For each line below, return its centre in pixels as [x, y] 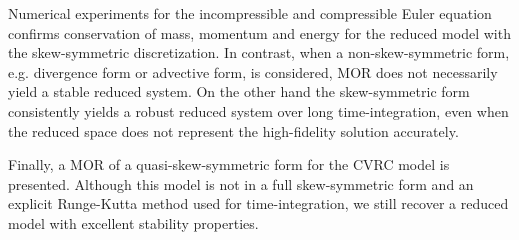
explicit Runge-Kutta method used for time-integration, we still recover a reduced [258, 203]
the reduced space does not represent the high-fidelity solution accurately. [233, 130]
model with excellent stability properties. [133, 222]
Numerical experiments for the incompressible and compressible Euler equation [250, 13]
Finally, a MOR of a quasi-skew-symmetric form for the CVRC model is [229, 164]
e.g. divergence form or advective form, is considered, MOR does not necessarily [253, 71]
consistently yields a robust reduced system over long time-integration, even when [258, 110]
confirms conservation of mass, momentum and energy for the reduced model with [259, 32]
